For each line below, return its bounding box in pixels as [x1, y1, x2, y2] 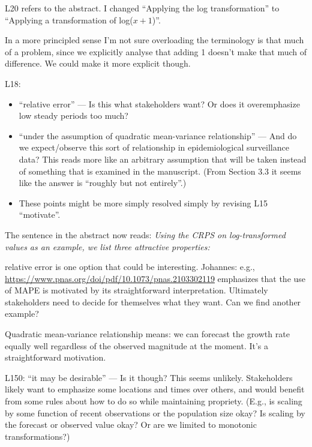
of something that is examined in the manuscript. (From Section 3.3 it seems [19, 164, 301, 177]
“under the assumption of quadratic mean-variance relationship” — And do [19, 129, 297, 142]
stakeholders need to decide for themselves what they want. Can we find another [5, 295, 301, 308]
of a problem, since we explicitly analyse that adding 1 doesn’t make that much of [5, 45, 307, 58]
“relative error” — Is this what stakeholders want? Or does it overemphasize [19, 97, 300, 110]
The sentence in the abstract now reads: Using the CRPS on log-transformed [5, 228, 286, 241]
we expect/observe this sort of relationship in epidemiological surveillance [19, 141, 289, 154]
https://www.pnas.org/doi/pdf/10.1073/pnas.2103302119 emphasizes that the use [5, 272, 306, 284]
